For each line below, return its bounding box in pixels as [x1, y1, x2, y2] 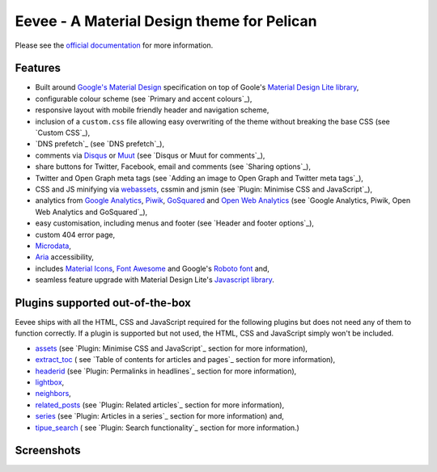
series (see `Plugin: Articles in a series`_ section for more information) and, [35, 411, 285, 421]
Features [15, 61, 61, 75]
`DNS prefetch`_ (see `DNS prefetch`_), [35, 139, 165, 149]
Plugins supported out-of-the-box [15, 296, 192, 310]
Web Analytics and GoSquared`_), [35, 207, 148, 217]
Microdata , [35, 241, 72, 251]
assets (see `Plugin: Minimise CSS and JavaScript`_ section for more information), [35, 343, 308, 353]
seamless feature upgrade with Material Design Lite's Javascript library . [35, 275, 274, 284]
